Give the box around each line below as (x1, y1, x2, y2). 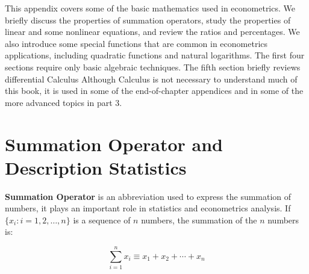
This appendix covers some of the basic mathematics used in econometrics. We (5, 2, 295, 14)
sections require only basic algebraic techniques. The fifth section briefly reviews (5, 60, 301, 73)
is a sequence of (73, 213, 131, 226)
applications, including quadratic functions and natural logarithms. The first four (5, 49, 305, 61)
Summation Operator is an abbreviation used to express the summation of (5, 190, 292, 202)
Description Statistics (5, 155, 187, 179)
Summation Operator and (5, 131, 223, 156)
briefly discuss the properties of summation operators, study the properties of (5, 13, 291, 26)
